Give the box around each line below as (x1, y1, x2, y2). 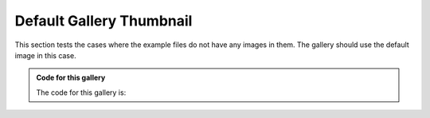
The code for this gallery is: (36, 88, 127, 97)
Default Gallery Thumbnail (14, 12, 193, 29)
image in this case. (14, 50, 76, 60)
